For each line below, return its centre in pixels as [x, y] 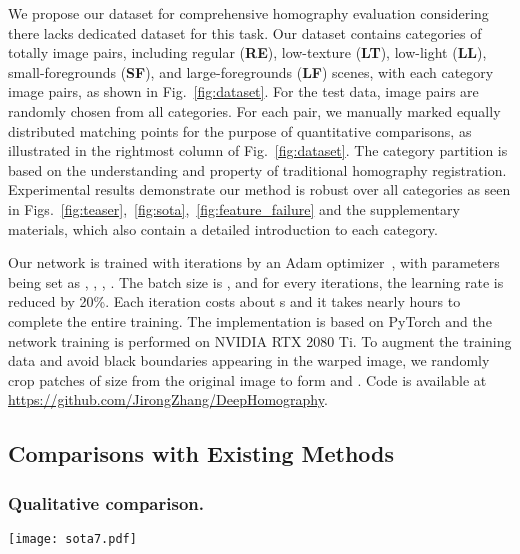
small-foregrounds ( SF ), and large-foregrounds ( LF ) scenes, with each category [251, 71]
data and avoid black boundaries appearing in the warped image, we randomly [249, 360]
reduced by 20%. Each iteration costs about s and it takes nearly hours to [234, 301]
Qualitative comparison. [106, 502]
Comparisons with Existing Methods [201, 453]
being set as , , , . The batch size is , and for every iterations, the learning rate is [256, 281]
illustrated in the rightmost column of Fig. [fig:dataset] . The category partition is [258, 150]
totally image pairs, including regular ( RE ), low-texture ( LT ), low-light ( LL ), [247, 52]
